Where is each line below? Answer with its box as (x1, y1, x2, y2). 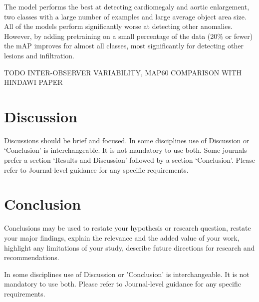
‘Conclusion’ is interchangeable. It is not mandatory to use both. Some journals (4, 145, 247, 155)
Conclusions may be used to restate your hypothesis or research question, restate (4, 223, 251, 233)
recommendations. (4, 252, 59, 263)
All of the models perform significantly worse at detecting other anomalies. (4, 21, 233, 31)
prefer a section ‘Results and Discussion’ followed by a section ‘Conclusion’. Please (4, 155, 255, 165)
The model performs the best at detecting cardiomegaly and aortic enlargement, (4, 1, 250, 11)
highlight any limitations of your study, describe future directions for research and (4, 242, 255, 253)
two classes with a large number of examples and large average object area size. (4, 11, 247, 21)
